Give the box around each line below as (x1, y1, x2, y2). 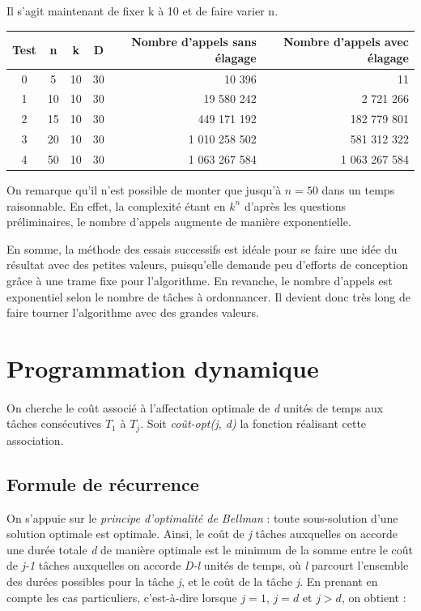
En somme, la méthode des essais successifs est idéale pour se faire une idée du (6, 240, 398, 257)
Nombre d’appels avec (283, 33, 409, 50)
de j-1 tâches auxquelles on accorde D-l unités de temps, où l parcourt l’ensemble (6, 557, 409, 574)
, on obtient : (341, 588, 406, 605)
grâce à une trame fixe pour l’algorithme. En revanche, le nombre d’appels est (6, 271, 393, 288)
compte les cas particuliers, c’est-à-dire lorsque (6, 588, 237, 605)
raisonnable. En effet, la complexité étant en (6, 197, 226, 214)
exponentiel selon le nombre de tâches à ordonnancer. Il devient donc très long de (6, 288, 410, 305)
